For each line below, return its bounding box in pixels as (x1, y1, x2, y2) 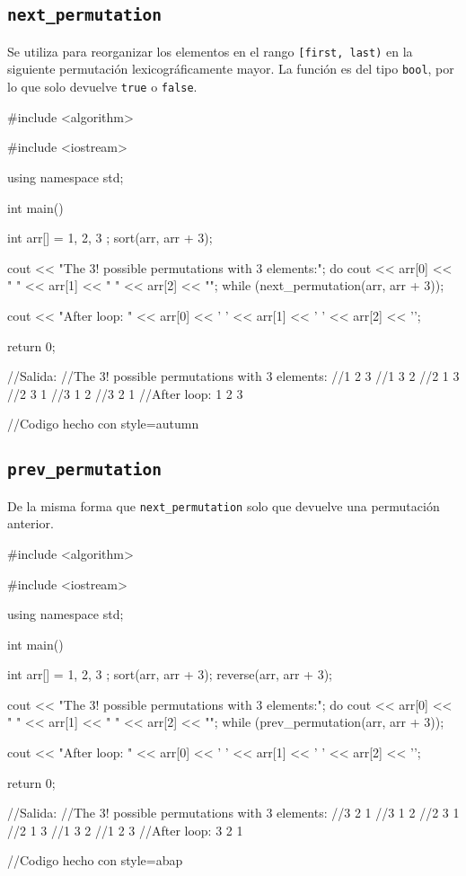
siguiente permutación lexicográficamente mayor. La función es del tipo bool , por (7, 59, 454, 78)
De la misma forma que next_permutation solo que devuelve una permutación (7, 496, 440, 515)
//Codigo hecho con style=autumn (7, 414, 199, 433)
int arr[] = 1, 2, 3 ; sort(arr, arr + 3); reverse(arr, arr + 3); (7, 665, 332, 684)
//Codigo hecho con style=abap (7, 851, 183, 870)
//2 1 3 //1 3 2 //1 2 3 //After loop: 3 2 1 (7, 820, 243, 839)
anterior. (7, 514, 54, 533)
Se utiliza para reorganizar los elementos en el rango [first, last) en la (7, 41, 413, 60)
